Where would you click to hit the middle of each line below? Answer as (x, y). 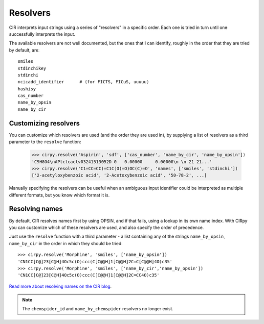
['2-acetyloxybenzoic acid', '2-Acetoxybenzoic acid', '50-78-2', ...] (119, 175)
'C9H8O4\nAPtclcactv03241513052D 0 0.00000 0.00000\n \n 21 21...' (122, 162)
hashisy (27, 89)
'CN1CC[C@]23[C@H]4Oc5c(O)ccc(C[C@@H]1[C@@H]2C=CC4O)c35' (89, 275)
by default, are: (24, 50)
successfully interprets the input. (42, 34)
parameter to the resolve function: (45, 142)
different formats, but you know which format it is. (59, 195)
